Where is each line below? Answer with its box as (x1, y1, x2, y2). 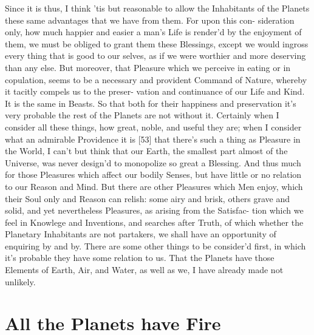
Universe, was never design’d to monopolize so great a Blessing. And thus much (5, 156, 301, 169)
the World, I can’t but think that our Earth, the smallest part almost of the (5, 144, 288, 157)
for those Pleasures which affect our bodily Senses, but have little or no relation (5, 168, 302, 181)
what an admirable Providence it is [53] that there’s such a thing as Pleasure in (5, 132, 301, 145)
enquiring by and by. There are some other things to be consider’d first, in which (5, 239, 306, 252)
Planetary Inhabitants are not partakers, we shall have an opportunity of (5, 228, 276, 240)
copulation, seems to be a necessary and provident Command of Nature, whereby (5, 73, 307, 86)
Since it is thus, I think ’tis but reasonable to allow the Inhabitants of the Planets (5, 2, 310, 14)
